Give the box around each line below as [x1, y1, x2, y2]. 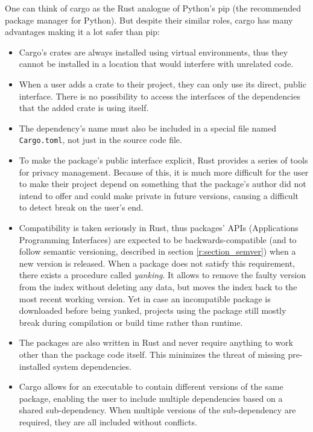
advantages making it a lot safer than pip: [5, 25, 160, 38]
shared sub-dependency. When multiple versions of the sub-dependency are [19, 404, 296, 416]
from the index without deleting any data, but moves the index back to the [19, 280, 297, 293]
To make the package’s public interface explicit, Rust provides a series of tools [19, 154, 308, 166]
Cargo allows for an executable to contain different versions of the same [19, 380, 283, 393]
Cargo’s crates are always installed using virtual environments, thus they [19, 45, 288, 58]
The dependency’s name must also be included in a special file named [19, 121, 276, 134]
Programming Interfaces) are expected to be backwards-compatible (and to [19, 233, 297, 246]
